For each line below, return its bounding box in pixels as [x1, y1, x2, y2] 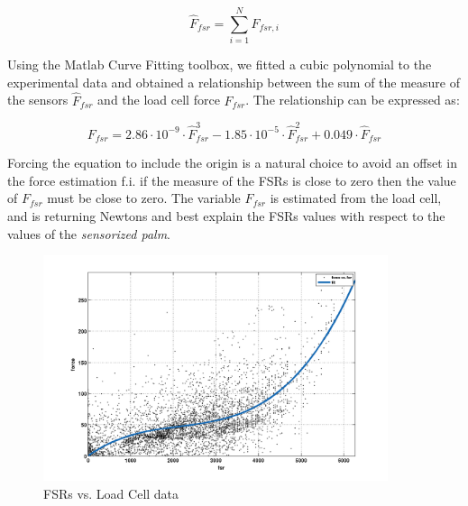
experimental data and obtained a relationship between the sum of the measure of [7, 72, 461, 91]
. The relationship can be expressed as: [245, 90, 460, 109]
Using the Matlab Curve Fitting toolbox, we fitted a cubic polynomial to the [7, 55, 432, 74]
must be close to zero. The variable [47, 189, 241, 207]
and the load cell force [97, 90, 220, 109]
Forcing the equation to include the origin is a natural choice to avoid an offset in [7, 153, 458, 172]
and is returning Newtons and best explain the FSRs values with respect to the [7, 207, 445, 225]
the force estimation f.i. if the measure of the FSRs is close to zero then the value [7, 170, 456, 189]
